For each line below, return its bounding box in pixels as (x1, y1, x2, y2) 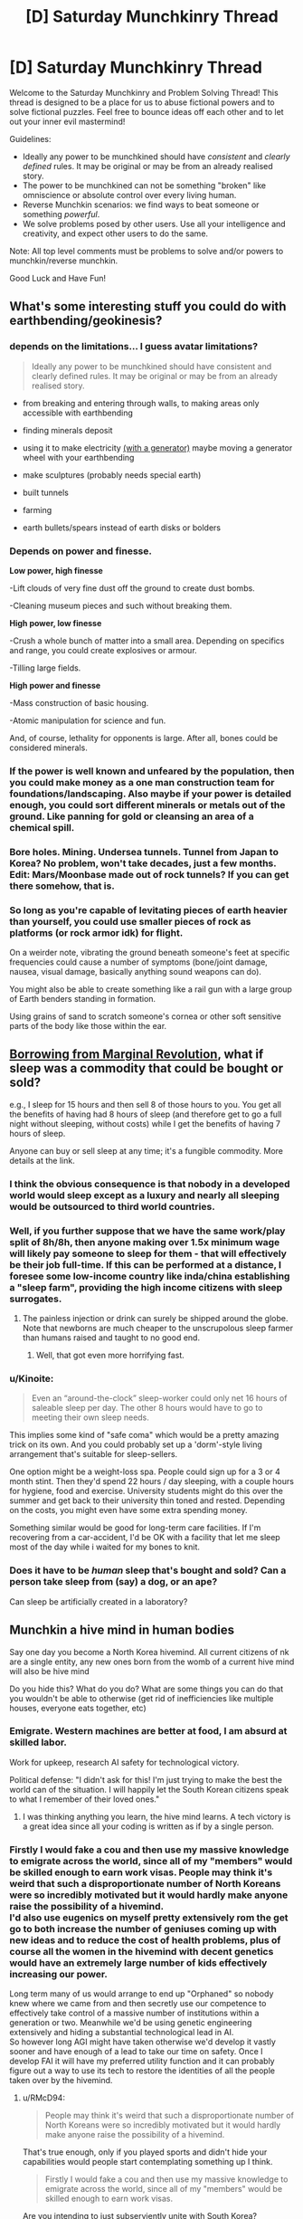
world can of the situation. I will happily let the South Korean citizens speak (9, 1784, 289, 1795)
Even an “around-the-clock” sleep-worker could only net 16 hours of (31, 1393, 288, 1404)
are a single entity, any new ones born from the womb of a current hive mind (9, 1656, 295, 1667)
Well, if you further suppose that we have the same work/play (9, 1224, 286, 1237)
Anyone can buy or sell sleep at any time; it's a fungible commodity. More (9, 1145, 283, 1156)
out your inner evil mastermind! (9, 116, 126, 127)
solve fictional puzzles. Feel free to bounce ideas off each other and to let (9, 106, 284, 117)
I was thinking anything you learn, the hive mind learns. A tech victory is (22, 1811, 291, 1822)
